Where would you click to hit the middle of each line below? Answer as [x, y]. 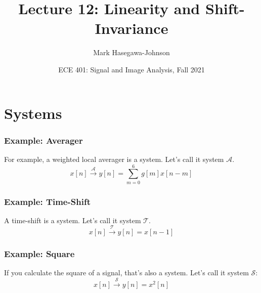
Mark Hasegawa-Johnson [132, 52]
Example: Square [39, 254]
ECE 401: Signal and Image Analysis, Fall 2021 [132, 69]
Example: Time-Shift [47, 201]
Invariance [132, 28]
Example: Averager [43, 140]
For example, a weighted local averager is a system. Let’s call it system [114, 159]
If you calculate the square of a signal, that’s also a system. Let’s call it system [126, 273]
